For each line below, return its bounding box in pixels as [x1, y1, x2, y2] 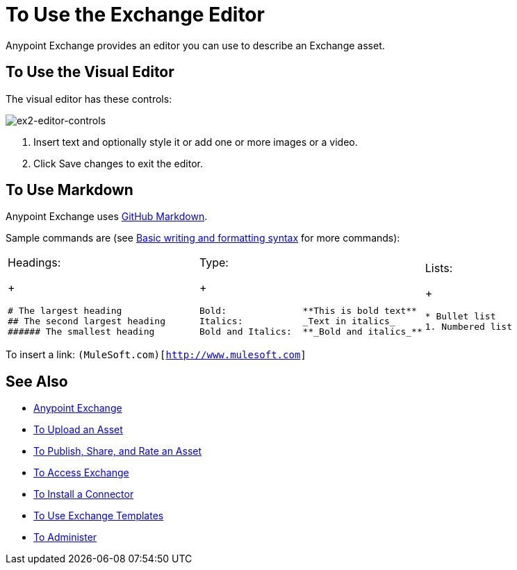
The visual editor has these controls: [6, 92, 172, 105]
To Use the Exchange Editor [6, 3, 265, 26]
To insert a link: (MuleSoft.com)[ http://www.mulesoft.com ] [6, 349, 306, 361]
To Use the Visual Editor [6, 63, 174, 81]
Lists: [425, 260, 453, 275]
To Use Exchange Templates [33, 510, 164, 522]
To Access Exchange [33, 467, 129, 479]
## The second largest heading [8, 316, 165, 327]
